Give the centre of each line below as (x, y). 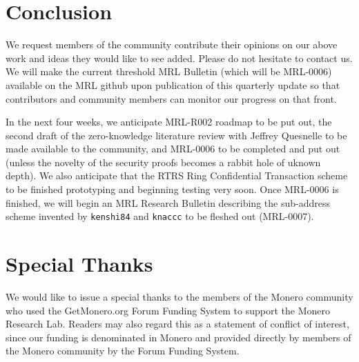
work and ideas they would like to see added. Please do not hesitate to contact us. (179, 58)
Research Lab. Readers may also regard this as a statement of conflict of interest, (177, 324)
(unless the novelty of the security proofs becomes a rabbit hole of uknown (163, 162)
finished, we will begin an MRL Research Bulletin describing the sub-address (168, 202)
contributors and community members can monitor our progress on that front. (171, 98)
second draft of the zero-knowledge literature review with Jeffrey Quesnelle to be (176, 135)
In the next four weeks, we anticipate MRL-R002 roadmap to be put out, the (169, 122)
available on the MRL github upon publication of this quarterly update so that (173, 84)
